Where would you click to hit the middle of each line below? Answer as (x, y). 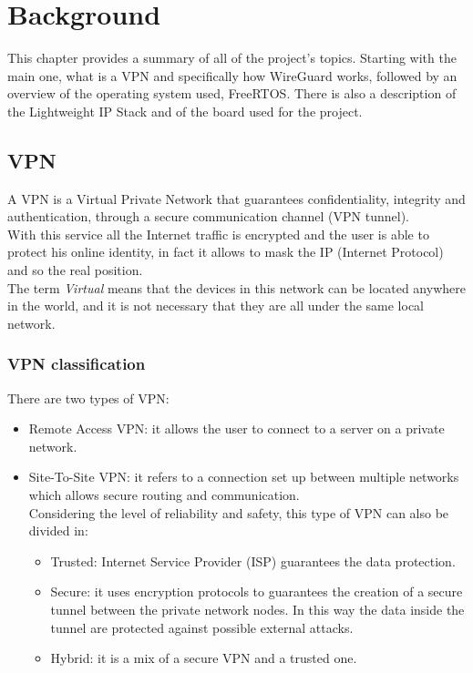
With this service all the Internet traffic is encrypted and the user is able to (218, 234)
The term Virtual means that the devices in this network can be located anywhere (236, 287)
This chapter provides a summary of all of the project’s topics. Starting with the (232, 58)
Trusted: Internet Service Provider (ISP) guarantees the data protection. (253, 561)
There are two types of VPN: (88, 398)
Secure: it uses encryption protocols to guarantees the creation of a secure (257, 591)
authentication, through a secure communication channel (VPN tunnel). (208, 216)
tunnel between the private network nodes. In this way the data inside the (257, 610)
